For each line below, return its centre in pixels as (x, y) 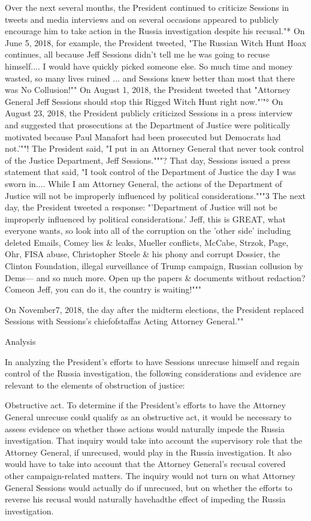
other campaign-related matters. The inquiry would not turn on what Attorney (150, 475)
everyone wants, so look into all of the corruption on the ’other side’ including (148, 231)
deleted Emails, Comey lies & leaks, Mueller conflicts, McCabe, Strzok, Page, (147, 242)
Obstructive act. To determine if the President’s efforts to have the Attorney (145, 405)
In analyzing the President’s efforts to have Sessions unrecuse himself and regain (152, 361)
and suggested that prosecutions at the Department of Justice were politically (148, 124)
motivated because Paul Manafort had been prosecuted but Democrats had (143, 136)
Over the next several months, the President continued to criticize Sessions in (147, 7)
